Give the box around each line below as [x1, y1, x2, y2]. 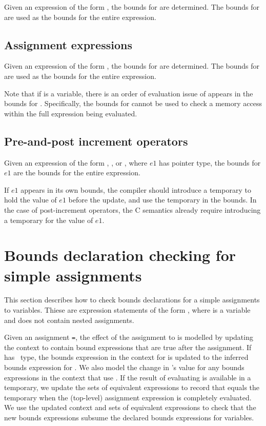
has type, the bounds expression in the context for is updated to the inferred [4, 352, 249, 362]
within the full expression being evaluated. [4, 108, 137, 118]
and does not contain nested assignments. [4, 314, 134, 325]
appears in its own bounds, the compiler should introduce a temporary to [21, 184, 251, 195]
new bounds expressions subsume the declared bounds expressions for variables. [4, 412, 254, 423]
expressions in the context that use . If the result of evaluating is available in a [4, 372, 251, 382]
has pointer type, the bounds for [159, 157, 261, 168]
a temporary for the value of [4, 214, 93, 225]
